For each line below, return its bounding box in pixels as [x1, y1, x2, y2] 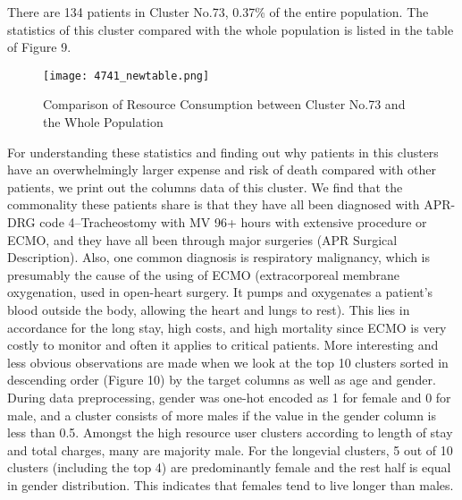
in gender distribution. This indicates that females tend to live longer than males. [7, 475, 454, 494]
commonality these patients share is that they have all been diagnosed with [7, 195, 420, 214]
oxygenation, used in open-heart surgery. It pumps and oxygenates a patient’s [7, 283, 433, 301]
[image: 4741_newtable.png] [43, 69, 210, 82]
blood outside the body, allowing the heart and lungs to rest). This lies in [7, 300, 410, 318]
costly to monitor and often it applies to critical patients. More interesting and [7, 335, 439, 354]
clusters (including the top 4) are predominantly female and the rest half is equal [7, 458, 451, 477]
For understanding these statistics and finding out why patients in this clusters [7, 142, 439, 161]
